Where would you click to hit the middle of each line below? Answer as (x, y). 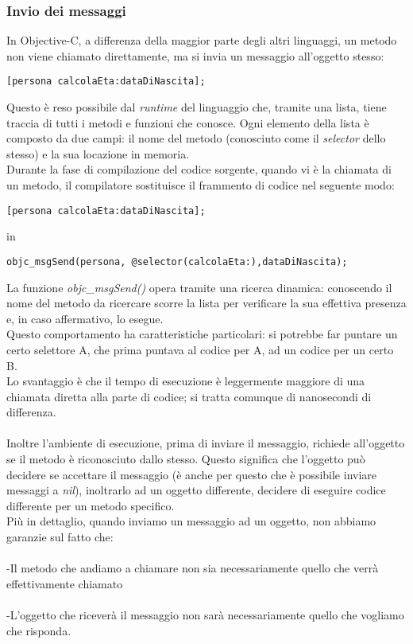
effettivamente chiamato (65, 583)
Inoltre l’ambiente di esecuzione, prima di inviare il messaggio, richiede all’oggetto (206, 443)
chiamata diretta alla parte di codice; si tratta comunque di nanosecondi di (189, 396)
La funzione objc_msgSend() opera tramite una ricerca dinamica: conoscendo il (199, 287)
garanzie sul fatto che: (60, 537)
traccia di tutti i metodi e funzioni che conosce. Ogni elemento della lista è (188, 122)
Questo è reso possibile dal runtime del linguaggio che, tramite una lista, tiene (197, 107)
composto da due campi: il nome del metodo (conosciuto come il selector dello (196, 138)
